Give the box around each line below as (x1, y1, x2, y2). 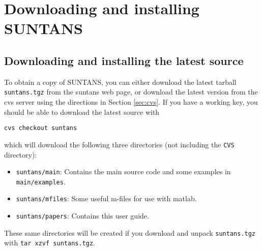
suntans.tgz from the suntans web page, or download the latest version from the (4, 86, 258, 97)
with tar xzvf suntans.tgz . (4, 237, 95, 248)
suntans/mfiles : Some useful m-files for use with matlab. (16, 193, 197, 204)
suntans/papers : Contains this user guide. (16, 210, 149, 221)
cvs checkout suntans (4, 124, 77, 132)
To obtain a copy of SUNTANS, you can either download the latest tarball (4, 76, 237, 87)
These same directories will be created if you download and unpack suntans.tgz (4, 227, 256, 238)
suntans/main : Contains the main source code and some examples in (16, 166, 231, 177)
